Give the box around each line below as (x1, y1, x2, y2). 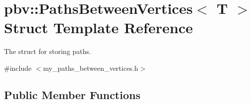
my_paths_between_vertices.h (43, 62, 138, 73)
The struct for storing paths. (4, 46, 91, 56)
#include (4, 62, 32, 73)
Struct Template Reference (4, 17, 193, 38)
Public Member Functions (4, 87, 140, 102)
